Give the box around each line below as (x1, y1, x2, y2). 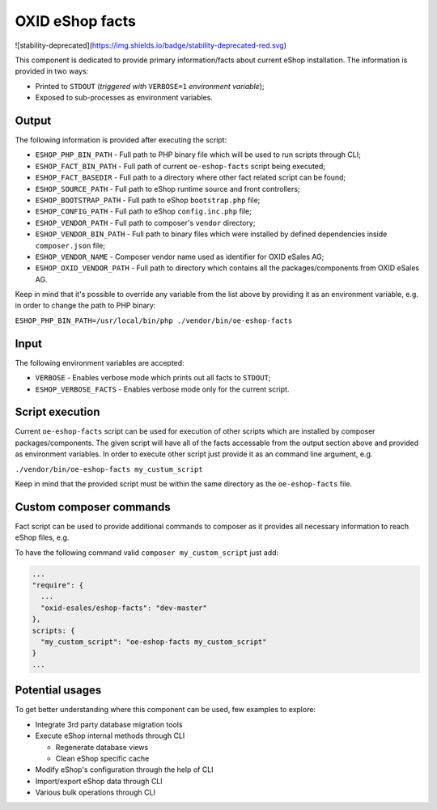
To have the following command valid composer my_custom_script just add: (15, 547, 279, 558)
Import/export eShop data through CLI (35, 776, 163, 786)
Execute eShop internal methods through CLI (35, 731, 185, 740)
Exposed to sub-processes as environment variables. (35, 93, 214, 103)
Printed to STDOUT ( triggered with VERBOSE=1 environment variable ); (35, 81, 265, 91)
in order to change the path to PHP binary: (15, 300, 156, 311)
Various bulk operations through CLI (35, 787, 155, 797)
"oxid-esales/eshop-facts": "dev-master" (40, 603, 208, 613)
